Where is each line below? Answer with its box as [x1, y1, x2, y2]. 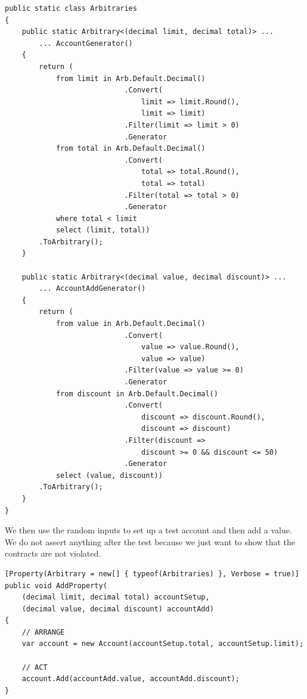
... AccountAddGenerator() [39, 284, 146, 293]
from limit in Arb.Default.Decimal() [55, 74, 206, 83]
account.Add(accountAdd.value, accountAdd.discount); [21, 675, 240, 684]
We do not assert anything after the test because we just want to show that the [5, 535, 295, 548]
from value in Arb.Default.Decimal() [55, 319, 206, 328]
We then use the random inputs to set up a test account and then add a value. [5, 524, 292, 536]
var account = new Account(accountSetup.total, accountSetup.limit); [21, 639, 304, 648]
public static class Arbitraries [5, 4, 137, 13]
